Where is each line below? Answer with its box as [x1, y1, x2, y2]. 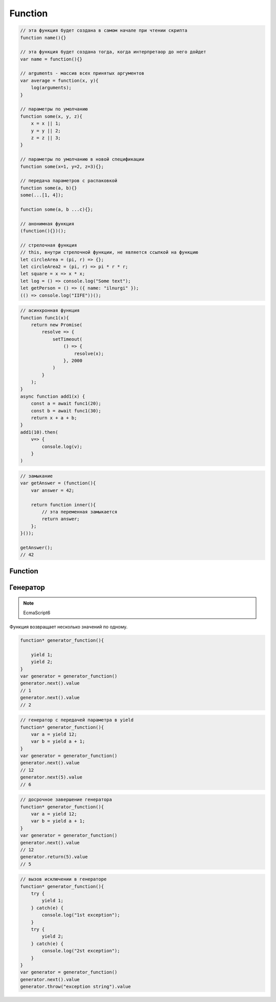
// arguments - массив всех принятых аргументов [20, 71, 145, 76]
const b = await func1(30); [31, 408, 102, 414]
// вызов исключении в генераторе [20, 876, 107, 882]
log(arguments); [31, 85, 72, 91]
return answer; [41, 516, 80, 522]
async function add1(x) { [20, 393, 85, 399]
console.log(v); [41, 443, 83, 450]
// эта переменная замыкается [41, 509, 118, 515]
